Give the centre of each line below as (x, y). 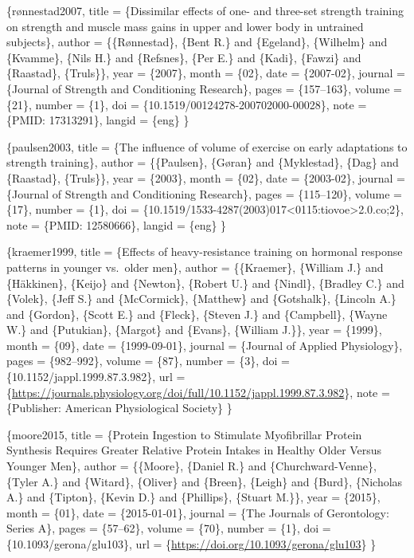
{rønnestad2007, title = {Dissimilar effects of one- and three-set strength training (205, 10)
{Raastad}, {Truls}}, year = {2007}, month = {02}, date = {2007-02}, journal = (206, 73)
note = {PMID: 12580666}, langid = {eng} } (117, 224)
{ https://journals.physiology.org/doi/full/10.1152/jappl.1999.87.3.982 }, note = (198, 392)
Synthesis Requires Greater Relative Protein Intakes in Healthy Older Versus (194, 450)
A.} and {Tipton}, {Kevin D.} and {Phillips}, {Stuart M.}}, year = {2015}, (193, 497)
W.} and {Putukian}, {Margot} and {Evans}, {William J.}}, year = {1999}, (194, 330)
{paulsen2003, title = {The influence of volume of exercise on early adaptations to (207, 146)
